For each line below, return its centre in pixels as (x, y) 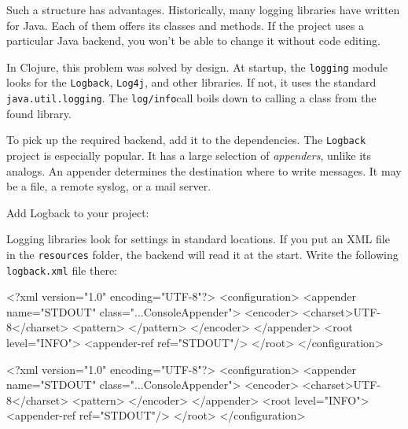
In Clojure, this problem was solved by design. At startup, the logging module (197, 67)
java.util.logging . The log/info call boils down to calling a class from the (191, 98)
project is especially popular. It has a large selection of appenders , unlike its (189, 155)
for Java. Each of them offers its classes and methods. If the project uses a (185, 25)
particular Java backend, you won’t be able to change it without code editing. (193, 41)
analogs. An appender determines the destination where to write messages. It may (204, 170)
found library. (39, 113)
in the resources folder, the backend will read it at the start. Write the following (202, 254)
